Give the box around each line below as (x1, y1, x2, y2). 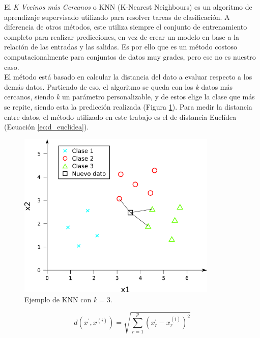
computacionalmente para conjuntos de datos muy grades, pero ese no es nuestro (4, 51, 256, 62)
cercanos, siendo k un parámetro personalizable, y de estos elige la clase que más (4, 91, 255, 102)
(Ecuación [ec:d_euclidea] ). (4, 121, 89, 132)
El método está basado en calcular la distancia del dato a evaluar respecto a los (4, 71, 252, 82)
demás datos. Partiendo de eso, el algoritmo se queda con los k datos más (4, 81, 233, 92)
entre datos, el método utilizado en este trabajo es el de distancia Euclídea (4, 111, 237, 122)
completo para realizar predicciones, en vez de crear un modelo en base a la (4, 31, 239, 42)
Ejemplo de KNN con (24, 294, 92, 304)
